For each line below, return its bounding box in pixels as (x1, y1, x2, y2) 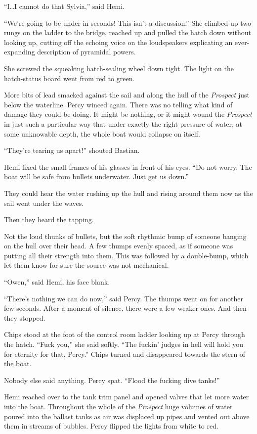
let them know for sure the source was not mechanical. (4, 260, 169, 270)
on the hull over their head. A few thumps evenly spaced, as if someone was (4, 241, 233, 251)
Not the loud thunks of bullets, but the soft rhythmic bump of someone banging (4, 231, 247, 241)
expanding (4, 47, 35, 57)
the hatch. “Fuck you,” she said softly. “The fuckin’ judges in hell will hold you (4, 339, 243, 349)
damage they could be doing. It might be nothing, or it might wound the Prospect (4, 109, 252, 119)
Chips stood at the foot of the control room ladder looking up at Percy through (4, 329, 245, 339)
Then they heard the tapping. (4, 214, 94, 225)
